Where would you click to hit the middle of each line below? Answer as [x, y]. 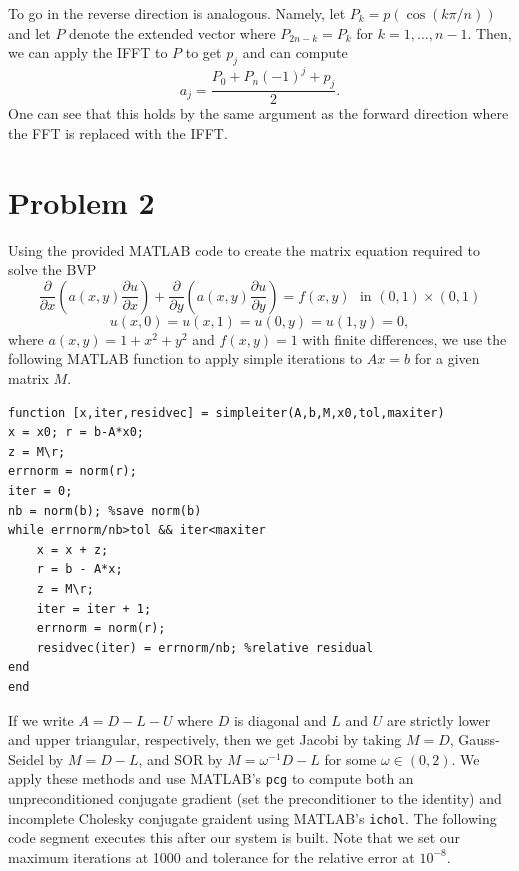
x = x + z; [72, 549]
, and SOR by [180, 758]
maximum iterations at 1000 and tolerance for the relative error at [211, 856]
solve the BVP [52, 269]
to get [203, 52]
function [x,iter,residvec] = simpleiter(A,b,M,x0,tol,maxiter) [226, 412]
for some [350, 758]
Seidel [26, 758]
